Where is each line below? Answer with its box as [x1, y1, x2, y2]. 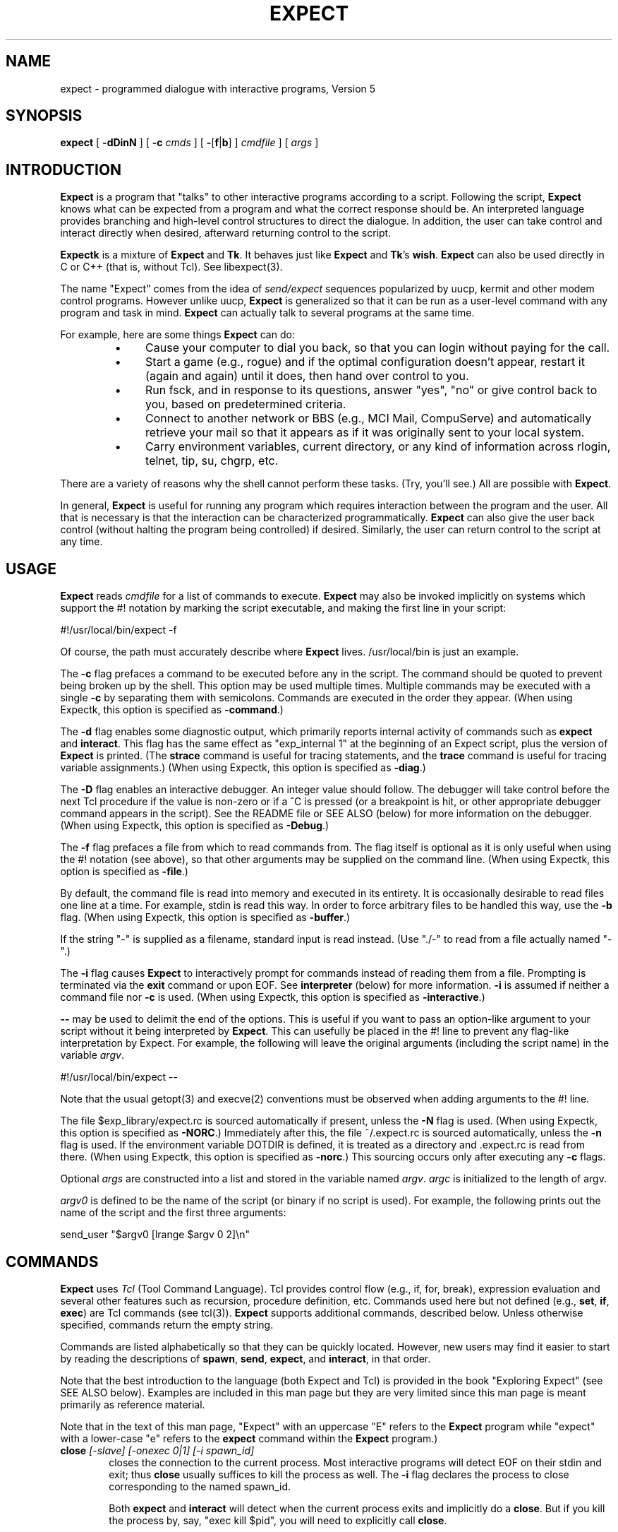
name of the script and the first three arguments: [60, 1206, 286, 1219]
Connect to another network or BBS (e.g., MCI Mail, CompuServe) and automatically [145, 411, 592, 426]
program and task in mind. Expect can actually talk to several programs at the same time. [60, 307, 475, 319]
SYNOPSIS [6, 107, 83, 125]
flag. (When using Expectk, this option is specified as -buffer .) [60, 911, 351, 924]
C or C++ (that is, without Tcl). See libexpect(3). [60, 261, 283, 273]
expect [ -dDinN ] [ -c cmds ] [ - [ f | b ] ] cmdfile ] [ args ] [60, 136, 319, 149]
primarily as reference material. [60, 1398, 205, 1411]
